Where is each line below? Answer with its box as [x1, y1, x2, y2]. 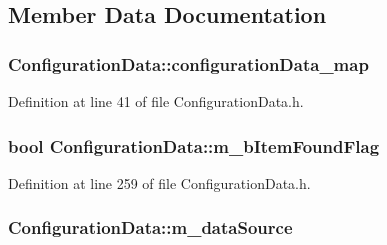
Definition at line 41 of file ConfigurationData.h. [8, 91, 304, 111]
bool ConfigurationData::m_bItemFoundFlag [8, 133, 380, 158]
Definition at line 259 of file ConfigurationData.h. [8, 172, 311, 193]
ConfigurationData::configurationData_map [8, 51, 369, 76]
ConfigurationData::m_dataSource [8, 215, 293, 240]
